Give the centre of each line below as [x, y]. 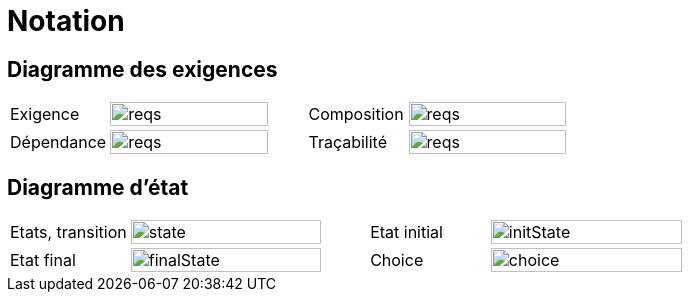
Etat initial [406, 232]
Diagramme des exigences [142, 69]
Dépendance [58, 142]
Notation [66, 21]
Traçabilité [347, 142]
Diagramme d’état [98, 187]
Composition [356, 114]
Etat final [43, 260]
